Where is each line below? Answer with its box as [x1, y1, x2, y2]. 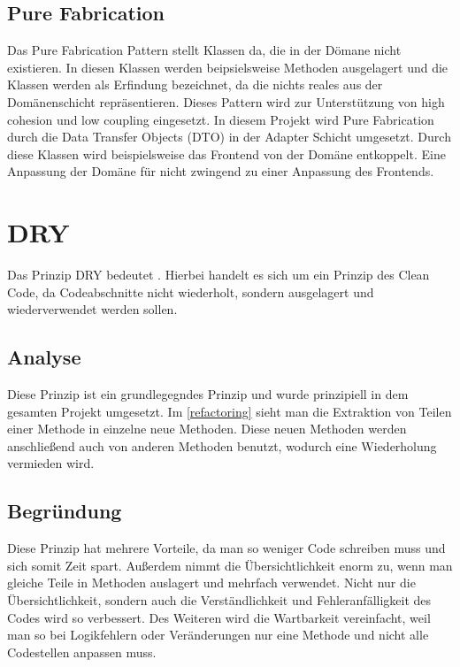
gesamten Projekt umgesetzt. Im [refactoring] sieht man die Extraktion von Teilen [7, 402, 452, 420]
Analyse [7, 343, 81, 371]
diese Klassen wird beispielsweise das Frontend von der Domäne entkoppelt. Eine [7, 144, 446, 163]
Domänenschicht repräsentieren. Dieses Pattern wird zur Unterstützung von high [7, 92, 445, 111]
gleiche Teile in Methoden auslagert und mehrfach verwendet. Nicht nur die [7, 573, 416, 592]
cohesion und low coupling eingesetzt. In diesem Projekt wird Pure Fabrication [7, 110, 434, 128]
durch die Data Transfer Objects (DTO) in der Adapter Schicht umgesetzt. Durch [7, 127, 451, 146]
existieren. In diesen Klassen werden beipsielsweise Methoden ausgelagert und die [7, 57, 448, 76]
